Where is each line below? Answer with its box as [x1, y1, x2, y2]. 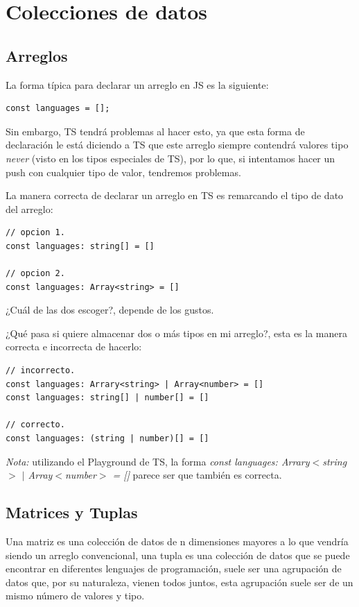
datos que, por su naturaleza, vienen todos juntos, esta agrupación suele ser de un [6, 574, 353, 589]
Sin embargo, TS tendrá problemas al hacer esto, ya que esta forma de [6, 123, 305, 138]
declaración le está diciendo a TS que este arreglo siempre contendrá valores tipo [6, 137, 349, 152]
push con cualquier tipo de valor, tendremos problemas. [6, 164, 241, 179]
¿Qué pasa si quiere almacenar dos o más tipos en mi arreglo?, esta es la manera [6, 325, 347, 340]
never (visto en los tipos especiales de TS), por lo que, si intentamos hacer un [6, 151, 335, 165]
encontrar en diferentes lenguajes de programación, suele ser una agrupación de [6, 561, 342, 576]
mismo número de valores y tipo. [6, 588, 145, 603]
